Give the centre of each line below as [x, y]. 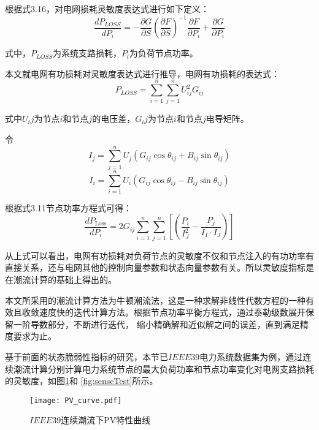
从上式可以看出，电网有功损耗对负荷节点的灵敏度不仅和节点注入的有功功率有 [159, 255]
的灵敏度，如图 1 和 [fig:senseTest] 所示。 [82, 381]
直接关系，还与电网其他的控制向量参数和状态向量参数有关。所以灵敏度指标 [155, 267]
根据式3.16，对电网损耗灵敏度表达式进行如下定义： [107, 9]
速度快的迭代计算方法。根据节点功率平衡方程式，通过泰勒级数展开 [172, 312]
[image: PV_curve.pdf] [76, 400]
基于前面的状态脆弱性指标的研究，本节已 [86, 356]
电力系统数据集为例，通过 [251, 356]
